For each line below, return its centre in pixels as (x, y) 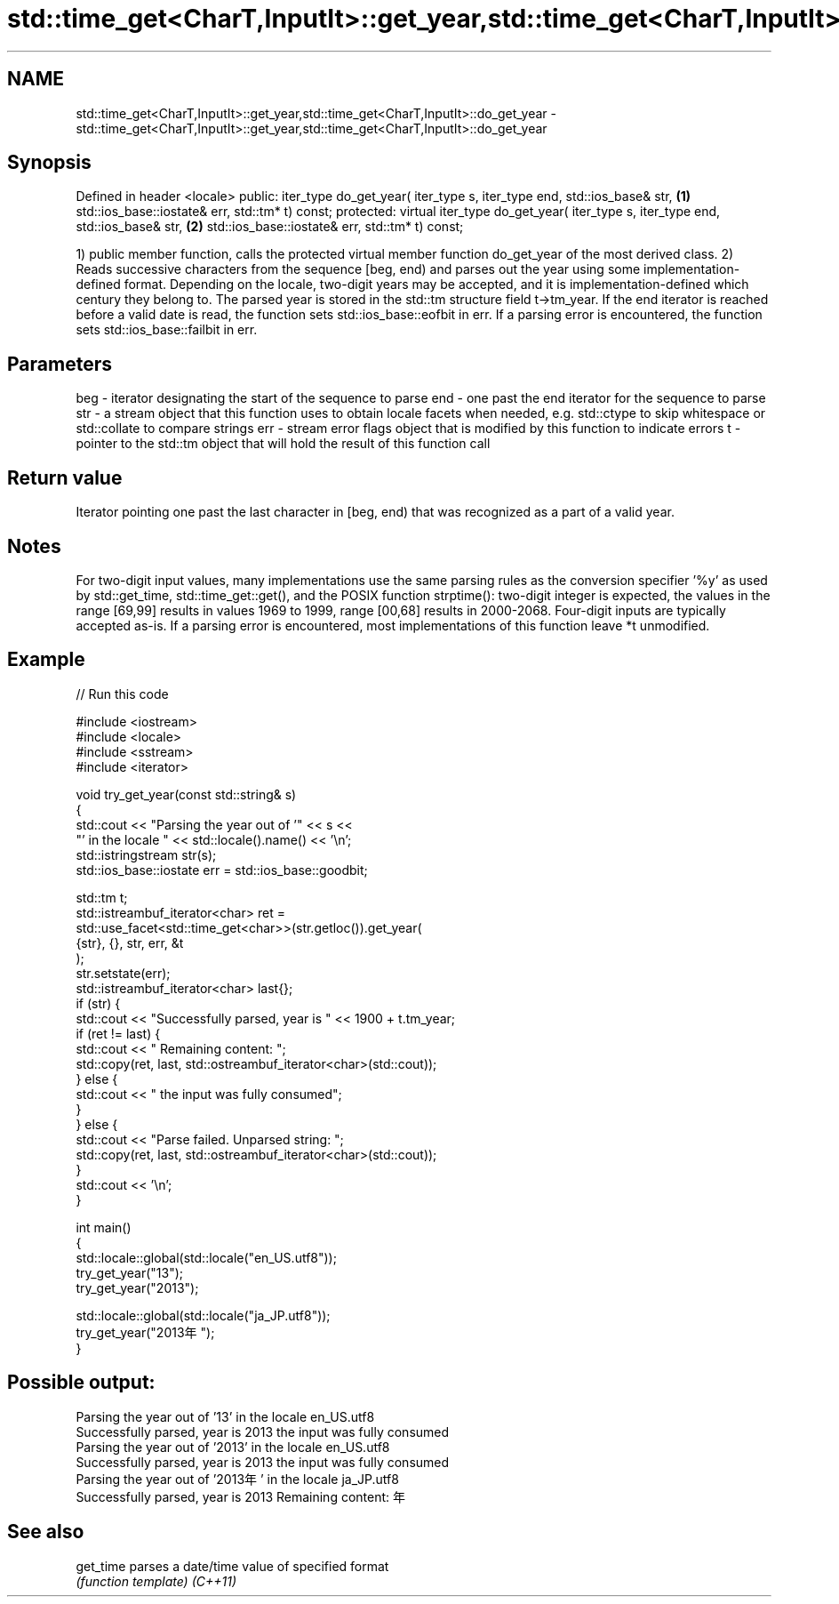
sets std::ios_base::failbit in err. (167, 330)
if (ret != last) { (118, 1033)
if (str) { (98, 1003)
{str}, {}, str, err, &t (130, 942)
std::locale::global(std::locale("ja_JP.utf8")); (203, 1315)
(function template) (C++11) (156, 1581)
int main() (104, 1227)
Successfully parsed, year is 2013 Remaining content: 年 (241, 1496)
